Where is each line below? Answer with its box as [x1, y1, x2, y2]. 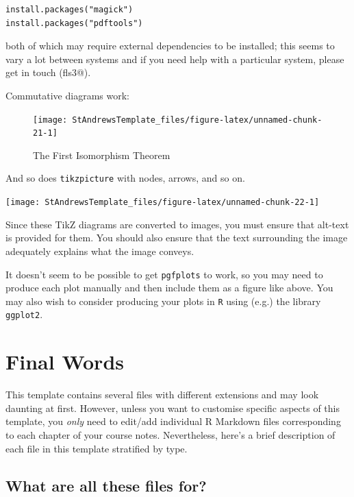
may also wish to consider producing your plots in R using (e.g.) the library [5, 293, 321, 308]
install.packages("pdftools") [5, 18, 143, 28]
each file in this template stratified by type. [5, 441, 188, 455]
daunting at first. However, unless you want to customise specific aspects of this [5, 400, 340, 415]
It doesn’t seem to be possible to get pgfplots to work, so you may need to [5, 267, 323, 281]
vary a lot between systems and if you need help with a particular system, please [5, 51, 344, 66]
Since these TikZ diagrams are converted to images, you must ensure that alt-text [5, 217, 349, 231]
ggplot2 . [5, 307, 43, 322]
